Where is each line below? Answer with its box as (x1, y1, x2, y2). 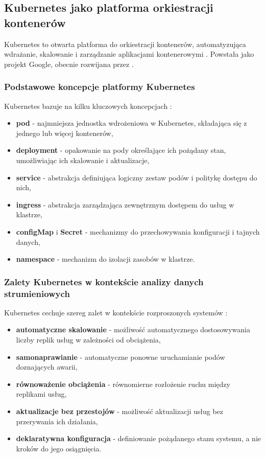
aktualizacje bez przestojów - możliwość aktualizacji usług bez (16, 406, 224, 417)
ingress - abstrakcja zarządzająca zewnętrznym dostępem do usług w (16, 199, 234, 210)
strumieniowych (4, 287, 70, 300)
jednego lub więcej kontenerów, (16, 127, 113, 138)
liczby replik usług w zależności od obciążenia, (16, 334, 161, 345)
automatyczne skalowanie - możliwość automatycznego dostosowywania (16, 324, 250, 335)
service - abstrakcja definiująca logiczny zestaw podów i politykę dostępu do (16, 172, 257, 182)
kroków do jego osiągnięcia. (16, 443, 102, 453)
